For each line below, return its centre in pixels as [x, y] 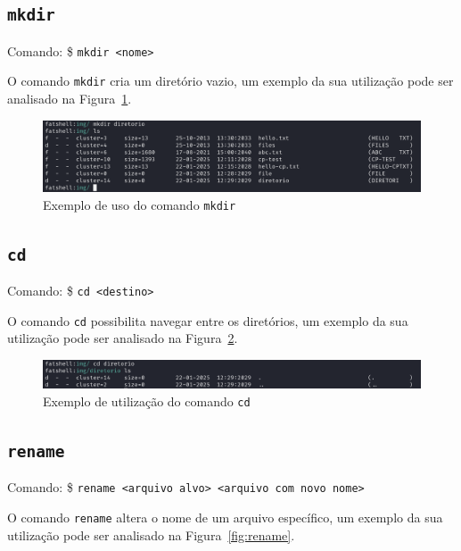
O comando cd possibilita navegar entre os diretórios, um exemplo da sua [208, 320]
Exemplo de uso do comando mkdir [140, 204]
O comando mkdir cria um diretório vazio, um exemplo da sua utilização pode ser [230, 81]
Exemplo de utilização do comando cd [147, 401]
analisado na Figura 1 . [70, 99]
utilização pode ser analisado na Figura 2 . [123, 338]
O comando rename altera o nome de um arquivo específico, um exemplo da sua [225, 517]
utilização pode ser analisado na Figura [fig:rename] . [151, 534]
